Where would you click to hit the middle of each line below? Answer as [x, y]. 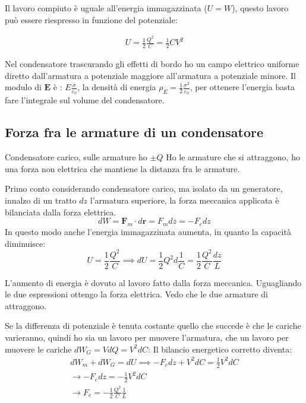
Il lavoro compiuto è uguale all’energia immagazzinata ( [106, 8]
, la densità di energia [117, 87]
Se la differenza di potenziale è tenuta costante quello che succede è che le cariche [153, 326]
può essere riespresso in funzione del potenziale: [91, 19]
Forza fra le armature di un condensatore [134, 132]
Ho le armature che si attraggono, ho [233, 157]
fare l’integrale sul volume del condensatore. [85, 100]
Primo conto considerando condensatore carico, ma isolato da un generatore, [144, 188]
